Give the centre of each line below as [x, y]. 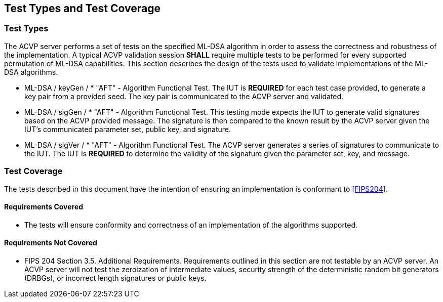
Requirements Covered [44, 207]
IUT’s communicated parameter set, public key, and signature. [128, 129]
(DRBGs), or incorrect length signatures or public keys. [115, 278]
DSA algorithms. [31, 72]
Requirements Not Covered [51, 243]
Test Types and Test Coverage [82, 8]
